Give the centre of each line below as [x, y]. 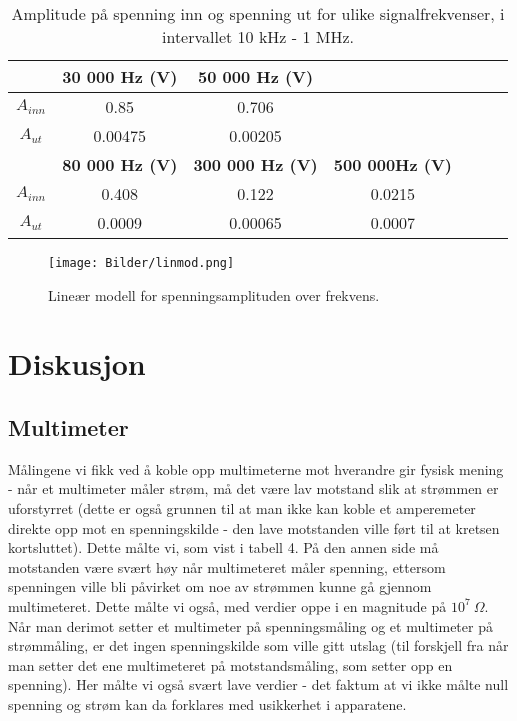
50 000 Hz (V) [255, 76]
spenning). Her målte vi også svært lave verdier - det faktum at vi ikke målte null [258, 684]
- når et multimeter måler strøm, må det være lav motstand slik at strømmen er [253, 488]
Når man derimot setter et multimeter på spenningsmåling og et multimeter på [250, 625]
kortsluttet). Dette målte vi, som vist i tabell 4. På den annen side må [223, 547]
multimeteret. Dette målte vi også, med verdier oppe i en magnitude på [227, 605]
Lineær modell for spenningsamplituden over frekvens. [214, 294]
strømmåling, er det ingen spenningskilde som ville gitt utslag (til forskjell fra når [258, 645]
